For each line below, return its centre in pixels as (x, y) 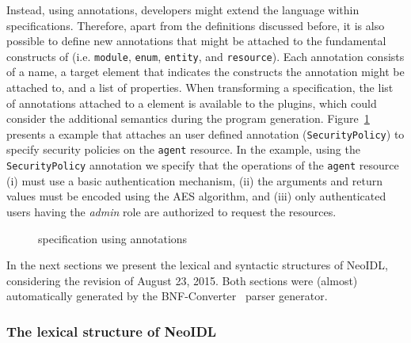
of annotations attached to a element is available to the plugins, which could (192, 103)
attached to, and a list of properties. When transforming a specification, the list (200, 88)
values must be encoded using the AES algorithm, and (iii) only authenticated (196, 196)
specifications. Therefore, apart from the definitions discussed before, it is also (196, 25)
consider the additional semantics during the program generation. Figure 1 (188, 118)
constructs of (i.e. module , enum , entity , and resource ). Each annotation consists (205, 56)
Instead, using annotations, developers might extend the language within (183, 10)
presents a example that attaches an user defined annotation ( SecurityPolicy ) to (205, 133)
